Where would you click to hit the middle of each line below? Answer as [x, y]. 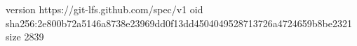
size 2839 [25, 37]
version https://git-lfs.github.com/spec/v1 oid [105, 9]
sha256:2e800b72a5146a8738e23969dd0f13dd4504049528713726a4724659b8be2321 [179, 23]
